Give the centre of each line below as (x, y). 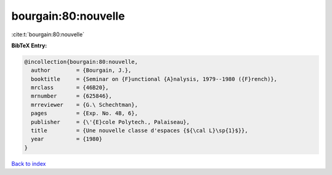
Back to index (29, 163)
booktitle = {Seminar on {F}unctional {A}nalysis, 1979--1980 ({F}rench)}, (154, 79)
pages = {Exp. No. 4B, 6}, (85, 113)
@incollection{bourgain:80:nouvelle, (81, 62)
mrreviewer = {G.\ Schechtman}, (85, 105)
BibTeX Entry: (29, 45)
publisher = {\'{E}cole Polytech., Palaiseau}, (110, 122)
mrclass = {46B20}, (70, 88)
